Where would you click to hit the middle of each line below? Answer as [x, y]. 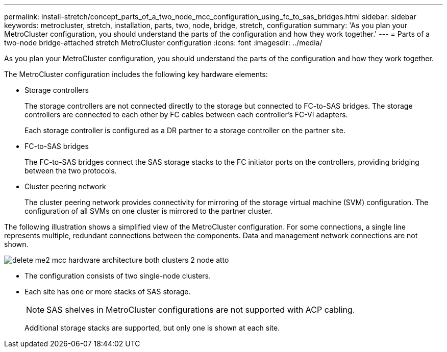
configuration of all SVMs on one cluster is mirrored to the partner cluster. [148, 211]
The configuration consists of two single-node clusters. [118, 276]
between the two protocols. [71, 171]
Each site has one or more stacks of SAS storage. [108, 292]
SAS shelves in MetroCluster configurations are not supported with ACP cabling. [201, 310]
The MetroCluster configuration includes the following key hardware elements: [136, 74]
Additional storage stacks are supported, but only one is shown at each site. [152, 328]
